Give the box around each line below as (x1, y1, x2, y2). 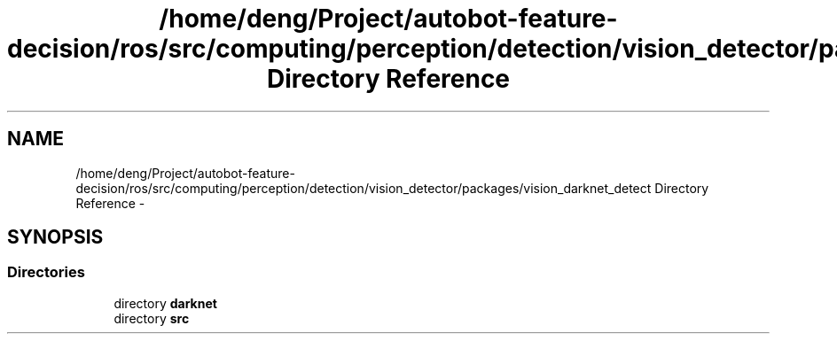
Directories (7, 263, 85, 282)
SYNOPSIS (7, 226, 104, 249)
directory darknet (113, 295, 217, 311)
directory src (113, 310, 190, 326)
